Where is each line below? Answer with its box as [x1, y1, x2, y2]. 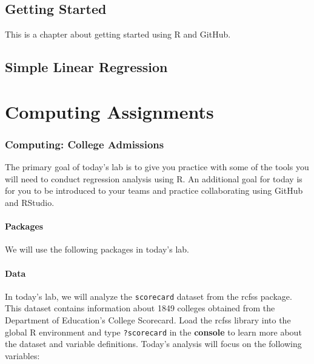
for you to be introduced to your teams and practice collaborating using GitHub [5, 184, 303, 197]
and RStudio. [5, 196, 55, 208]
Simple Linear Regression [5, 58, 168, 76]
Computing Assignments [5, 99, 214, 124]
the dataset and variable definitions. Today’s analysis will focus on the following [5, 337, 302, 350]
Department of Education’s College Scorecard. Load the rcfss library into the [5, 313, 291, 326]
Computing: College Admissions [5, 136, 164, 151]
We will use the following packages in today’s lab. [5, 243, 189, 256]
